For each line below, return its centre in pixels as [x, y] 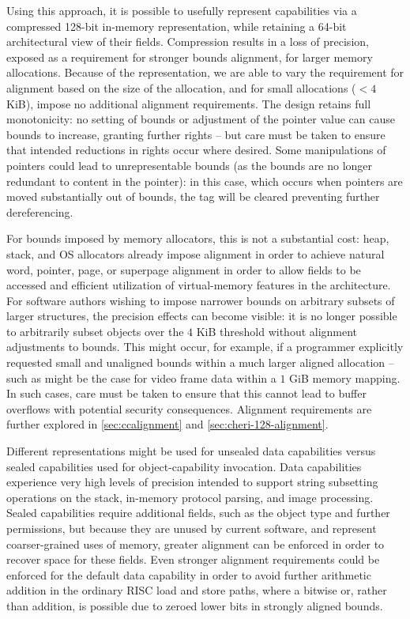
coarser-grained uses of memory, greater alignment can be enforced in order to [196, 544]
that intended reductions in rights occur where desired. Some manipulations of [196, 150]
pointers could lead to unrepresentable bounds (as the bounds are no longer [190, 165]
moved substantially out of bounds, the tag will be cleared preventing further [193, 196]
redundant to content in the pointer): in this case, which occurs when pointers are [205, 181]
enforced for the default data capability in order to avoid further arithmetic [189, 574]
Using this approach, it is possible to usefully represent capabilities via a [182, 10]
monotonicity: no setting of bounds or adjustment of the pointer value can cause [201, 119]
